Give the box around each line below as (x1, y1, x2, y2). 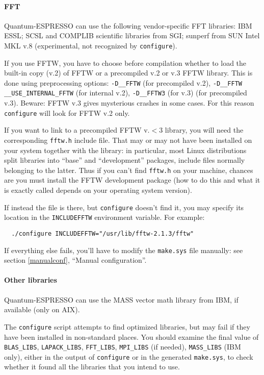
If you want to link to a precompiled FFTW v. (4, 124, 150, 135)
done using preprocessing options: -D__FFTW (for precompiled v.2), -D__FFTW (4, 77, 242, 88)
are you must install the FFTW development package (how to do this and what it (4, 174, 260, 185)
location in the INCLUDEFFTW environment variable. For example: (4, 212, 205, 222)
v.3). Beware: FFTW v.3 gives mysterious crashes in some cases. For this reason (4, 97, 254, 108)
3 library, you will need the (159, 124, 244, 135)
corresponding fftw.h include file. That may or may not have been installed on (4, 134, 252, 145)
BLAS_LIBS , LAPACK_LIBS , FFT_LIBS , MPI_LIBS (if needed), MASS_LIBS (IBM (4, 341, 241, 352)
